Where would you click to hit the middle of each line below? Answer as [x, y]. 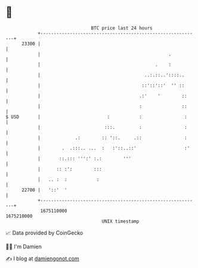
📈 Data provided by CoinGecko [44, 233]
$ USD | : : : [96, 117]
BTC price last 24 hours [122, 28]
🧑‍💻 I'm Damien [24, 247]
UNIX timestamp [120, 221]
